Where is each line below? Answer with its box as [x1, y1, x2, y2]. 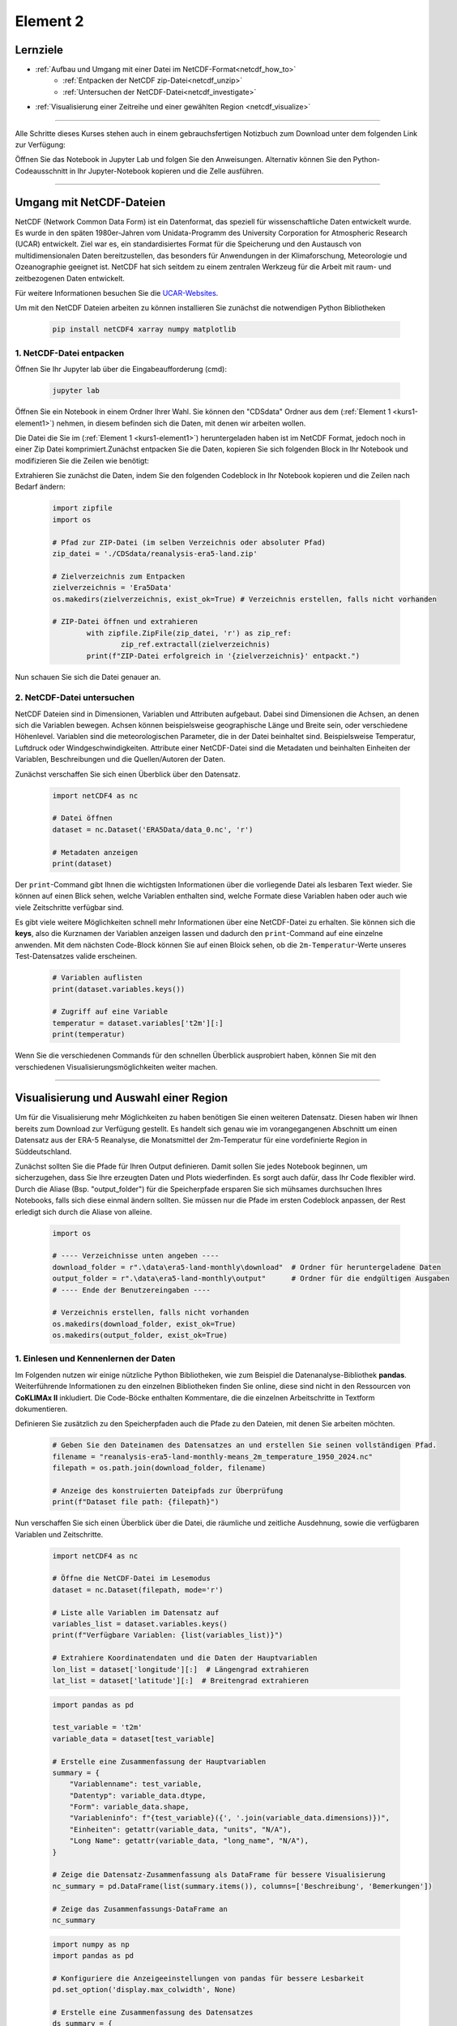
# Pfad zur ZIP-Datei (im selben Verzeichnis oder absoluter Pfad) [52, 537, 327, 547]
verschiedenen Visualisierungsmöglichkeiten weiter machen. [15, 1062, 218, 1071]
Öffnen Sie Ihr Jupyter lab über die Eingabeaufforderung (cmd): [15, 365, 227, 374]
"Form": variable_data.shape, [69, 1802, 190, 1811]
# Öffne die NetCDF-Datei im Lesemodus [52, 1574, 211, 1584]
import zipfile [52, 503, 113, 513]
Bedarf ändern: [15, 482, 66, 492]
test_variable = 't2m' [52, 1723, 143, 1732]
